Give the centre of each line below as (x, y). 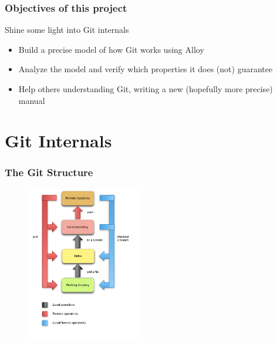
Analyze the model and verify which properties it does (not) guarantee (146, 69)
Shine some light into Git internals (67, 30)
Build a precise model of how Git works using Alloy (111, 49)
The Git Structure (49, 172)
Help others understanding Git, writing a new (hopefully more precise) (146, 89)
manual (32, 100)
